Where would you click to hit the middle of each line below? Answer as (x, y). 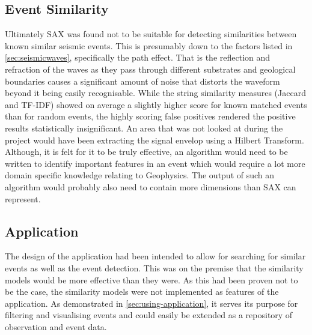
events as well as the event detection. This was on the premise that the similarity (154, 267)
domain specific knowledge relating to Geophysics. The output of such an (140, 175)
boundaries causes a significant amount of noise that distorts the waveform (142, 81)
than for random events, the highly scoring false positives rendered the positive (150, 116)
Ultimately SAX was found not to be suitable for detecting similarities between (151, 34)
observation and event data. (56, 326)
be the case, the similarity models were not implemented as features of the (142, 291)
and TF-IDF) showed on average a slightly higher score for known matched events (156, 104)
